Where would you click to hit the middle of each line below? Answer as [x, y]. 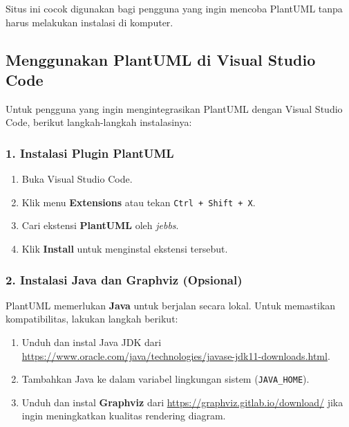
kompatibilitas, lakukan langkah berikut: [92, 319]
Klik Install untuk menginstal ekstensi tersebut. [125, 249]
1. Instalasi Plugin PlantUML [90, 153]
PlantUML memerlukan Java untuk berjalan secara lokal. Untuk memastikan [171, 305]
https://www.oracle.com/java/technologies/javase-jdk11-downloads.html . [176, 355]
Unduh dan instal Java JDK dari [92, 342]
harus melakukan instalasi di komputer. [89, 22]
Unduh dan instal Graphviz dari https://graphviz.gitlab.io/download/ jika [182, 402]
